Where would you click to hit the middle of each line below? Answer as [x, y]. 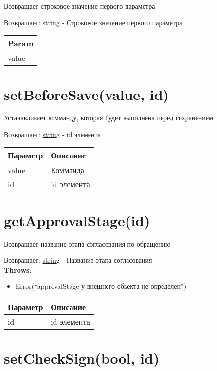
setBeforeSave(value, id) [87, 94]
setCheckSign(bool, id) [82, 358]
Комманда [67, 170]
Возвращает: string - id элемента [53, 134]
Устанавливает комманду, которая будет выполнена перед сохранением [108, 118]
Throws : [18, 269]
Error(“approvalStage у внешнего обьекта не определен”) [101, 286]
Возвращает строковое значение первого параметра [80, 6]
